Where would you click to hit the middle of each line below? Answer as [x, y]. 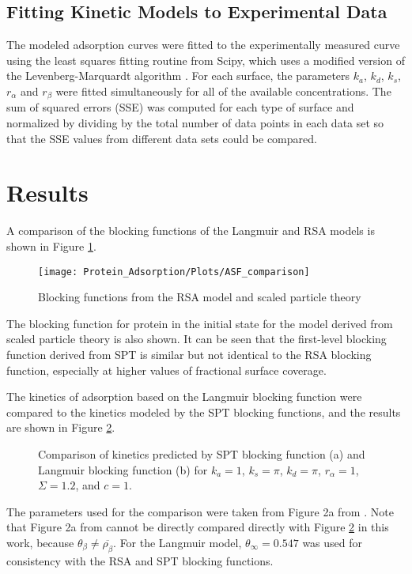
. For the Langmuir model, [178, 542]
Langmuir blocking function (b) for [123, 469]
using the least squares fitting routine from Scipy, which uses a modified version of [206, 60]
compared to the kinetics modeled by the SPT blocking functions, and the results [204, 412]
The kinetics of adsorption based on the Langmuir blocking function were [184, 397]
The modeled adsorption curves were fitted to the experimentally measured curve [203, 45]
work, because [40, 542]
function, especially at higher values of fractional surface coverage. [166, 370]
